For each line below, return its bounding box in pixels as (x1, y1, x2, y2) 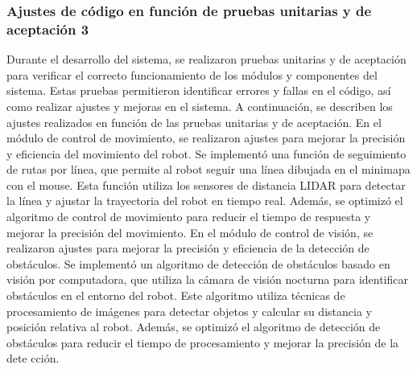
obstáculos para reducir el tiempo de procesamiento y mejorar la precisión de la (6, 334, 399, 351)
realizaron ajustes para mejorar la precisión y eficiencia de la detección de (6, 240, 370, 256)
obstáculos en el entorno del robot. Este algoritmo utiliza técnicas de (6, 287, 345, 304)
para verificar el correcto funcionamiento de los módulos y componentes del (6, 66, 378, 83)
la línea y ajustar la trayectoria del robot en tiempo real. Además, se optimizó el (6, 192, 403, 209)
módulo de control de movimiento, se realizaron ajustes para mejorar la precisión (6, 129, 406, 146)
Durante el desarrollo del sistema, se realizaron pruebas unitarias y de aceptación (6, 51, 407, 68)
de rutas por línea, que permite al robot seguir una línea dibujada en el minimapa (6, 161, 411, 178)
